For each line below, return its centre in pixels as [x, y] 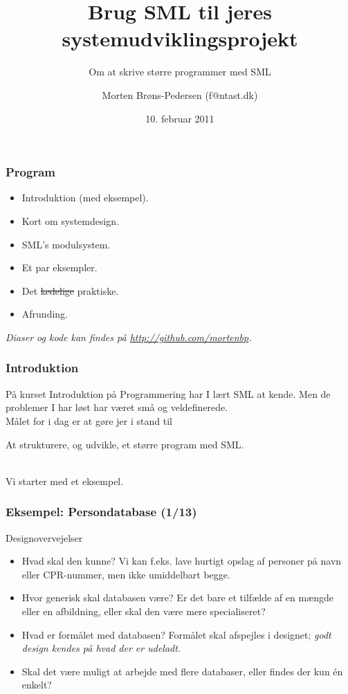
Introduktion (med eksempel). [85, 198]
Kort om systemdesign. [71, 220]
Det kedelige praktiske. [70, 290]
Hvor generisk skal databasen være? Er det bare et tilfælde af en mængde [177, 597]
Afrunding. [45, 314]
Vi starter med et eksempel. [65, 481]
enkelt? [37, 685]
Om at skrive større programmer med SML [180, 72]
